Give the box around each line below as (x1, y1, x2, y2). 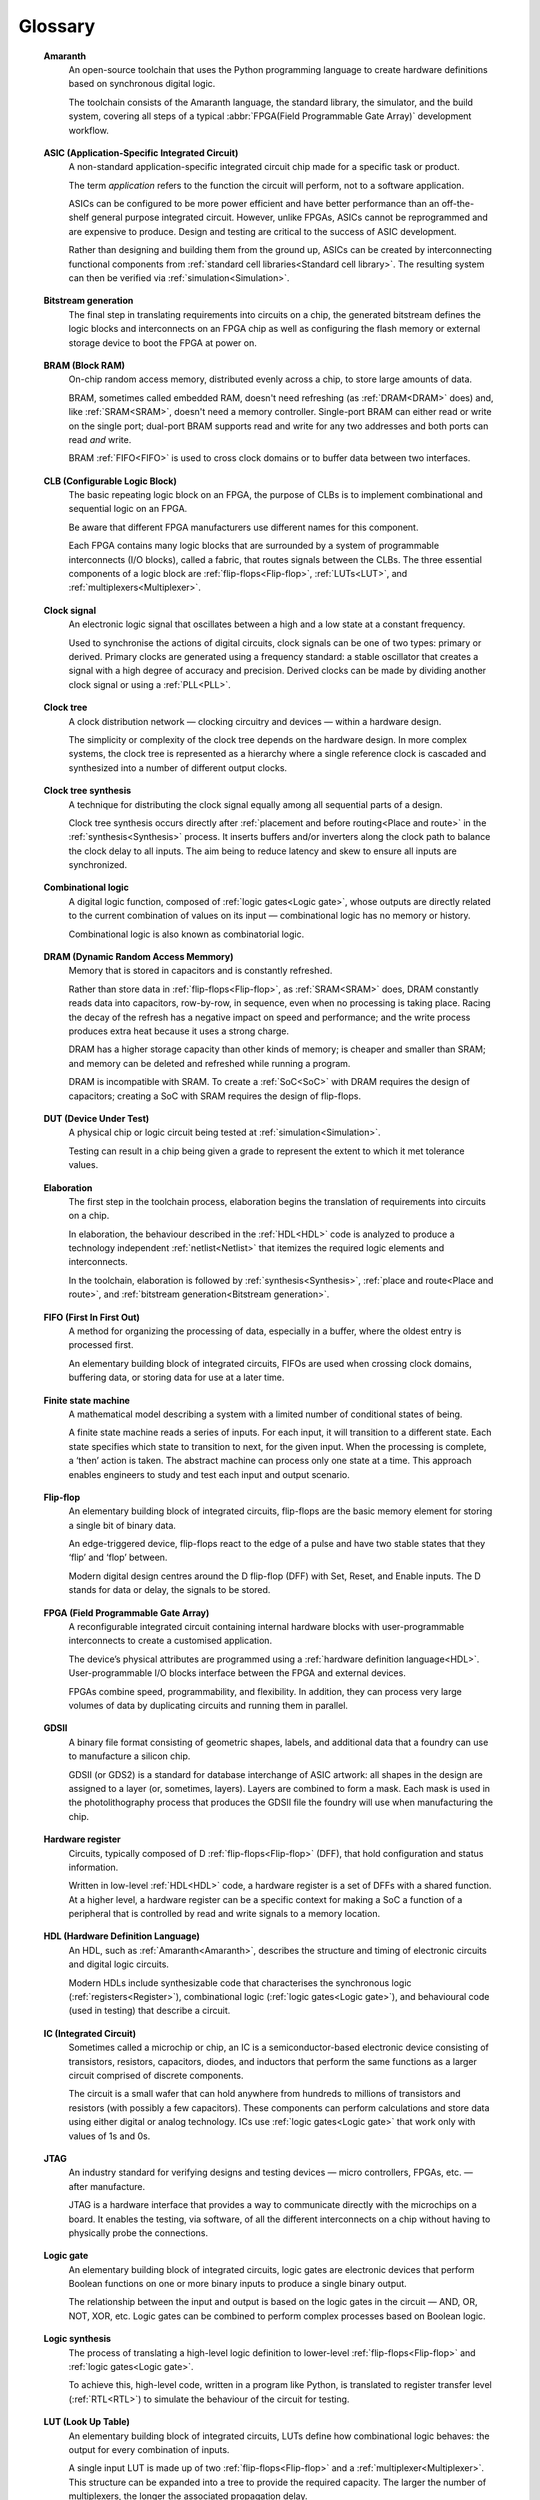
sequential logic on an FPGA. (68, 503, 188, 515)
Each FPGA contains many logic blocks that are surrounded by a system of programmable (68, 540, 440, 552)
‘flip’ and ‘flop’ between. (68, 1551, 168, 1564)
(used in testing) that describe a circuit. (68, 2005, 231, 2017)
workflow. (68, 124, 109, 136)
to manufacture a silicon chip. (68, 1750, 191, 1762)
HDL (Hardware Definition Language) (43, 1930, 200, 1942)
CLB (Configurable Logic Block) (43, 475, 177, 487)
